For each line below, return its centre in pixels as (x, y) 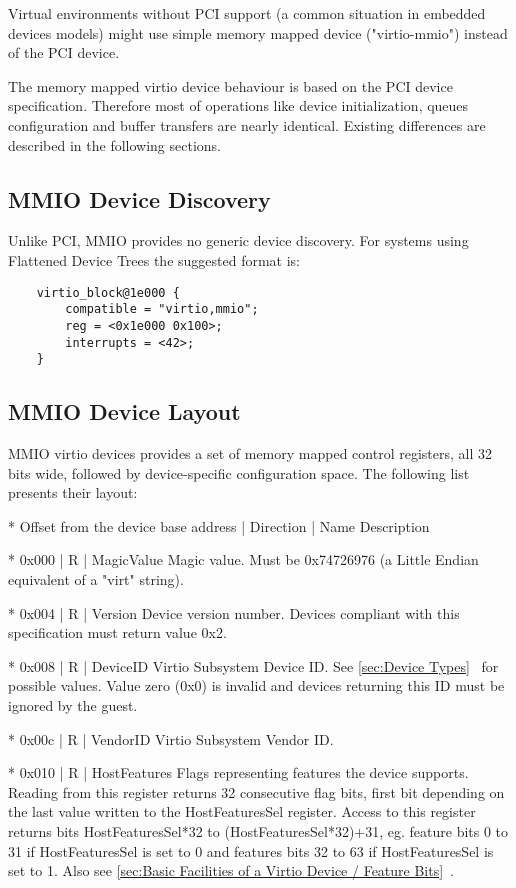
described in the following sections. (114, 144)
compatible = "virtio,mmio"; (162, 309)
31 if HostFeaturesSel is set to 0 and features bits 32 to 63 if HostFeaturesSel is (251, 850)
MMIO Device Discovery (139, 198)
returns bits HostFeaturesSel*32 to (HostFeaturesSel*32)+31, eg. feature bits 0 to (258, 830)
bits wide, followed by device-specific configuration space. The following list (239, 472)
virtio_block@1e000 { (108, 292)
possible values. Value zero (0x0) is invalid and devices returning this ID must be (256, 685)
